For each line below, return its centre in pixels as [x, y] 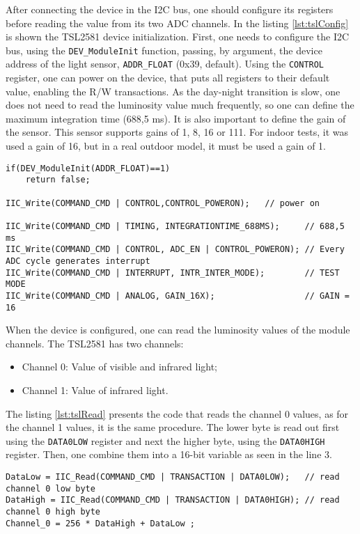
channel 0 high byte [53, 511]
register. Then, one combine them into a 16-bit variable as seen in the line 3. [169, 454]
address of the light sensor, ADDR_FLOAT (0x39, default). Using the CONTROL [165, 64]
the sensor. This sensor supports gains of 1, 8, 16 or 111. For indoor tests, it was [177, 132]
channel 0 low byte [50, 488]
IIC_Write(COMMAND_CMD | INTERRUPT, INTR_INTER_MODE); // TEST [173, 273]
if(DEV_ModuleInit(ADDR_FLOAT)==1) [88, 168]
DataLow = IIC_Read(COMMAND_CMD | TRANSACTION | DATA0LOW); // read [173, 477]
